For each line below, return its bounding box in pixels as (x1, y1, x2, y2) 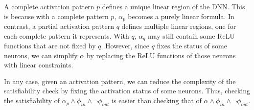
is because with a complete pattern (4, 11, 109, 21)
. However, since (101, 41, 149, 51)
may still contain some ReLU (148, 30, 235, 41)
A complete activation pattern (4, 1, 94, 11)
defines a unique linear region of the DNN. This (102, 1, 245, 11)
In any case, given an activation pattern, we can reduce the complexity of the (4, 76, 236, 86)
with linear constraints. (4, 60, 73, 70)
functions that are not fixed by (4, 41, 96, 51)
